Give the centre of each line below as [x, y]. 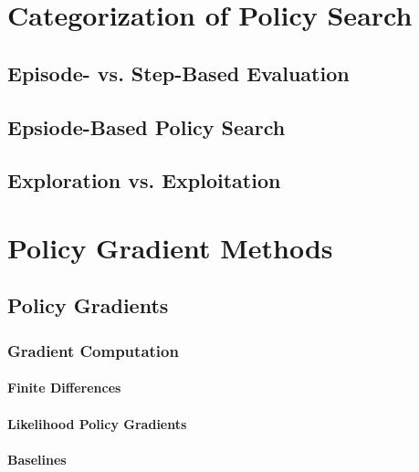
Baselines [37, 459]
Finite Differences [64, 388]
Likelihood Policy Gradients [97, 423]
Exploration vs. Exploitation [144, 180]
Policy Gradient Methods [170, 247]
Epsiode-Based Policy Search [147, 126]
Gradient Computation [93, 350]
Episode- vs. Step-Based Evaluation [178, 73]
